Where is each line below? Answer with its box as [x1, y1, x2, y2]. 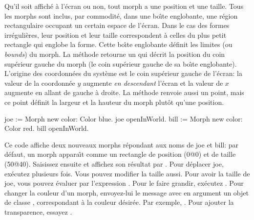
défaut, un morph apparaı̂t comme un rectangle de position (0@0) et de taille [4, 149, 236, 159]
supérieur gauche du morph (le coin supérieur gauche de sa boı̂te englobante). [4, 58, 237, 69]
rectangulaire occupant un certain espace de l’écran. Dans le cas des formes [4, 20, 230, 30]
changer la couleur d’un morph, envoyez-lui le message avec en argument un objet [4, 187, 249, 197]
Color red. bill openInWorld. [4, 123, 89, 133]
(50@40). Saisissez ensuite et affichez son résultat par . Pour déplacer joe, [4, 158, 224, 169]
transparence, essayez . [4, 206, 72, 217]
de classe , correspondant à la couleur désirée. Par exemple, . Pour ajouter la [4, 197, 234, 207]
